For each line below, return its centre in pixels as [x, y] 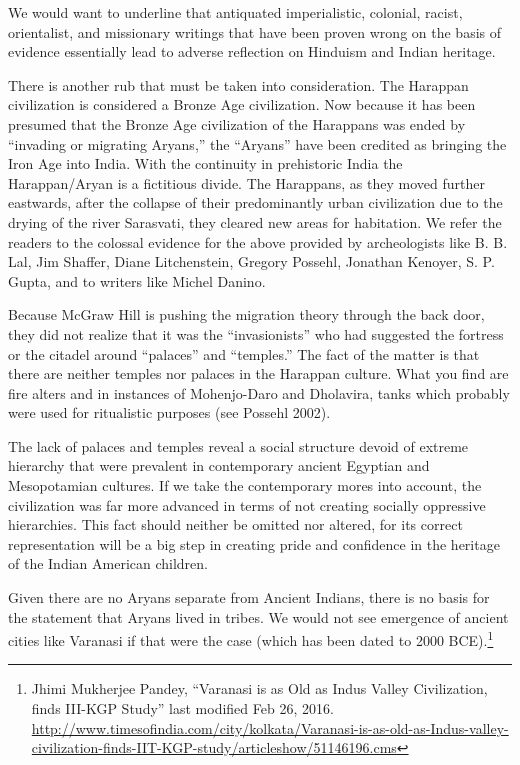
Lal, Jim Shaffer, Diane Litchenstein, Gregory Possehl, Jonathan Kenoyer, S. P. [251, 261]
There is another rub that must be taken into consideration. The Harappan [238, 84]
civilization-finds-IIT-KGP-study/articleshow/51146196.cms [214, 747]
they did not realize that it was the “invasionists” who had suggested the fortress [256, 333]
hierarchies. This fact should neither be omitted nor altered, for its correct [235, 524]
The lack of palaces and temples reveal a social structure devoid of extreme [238, 445]
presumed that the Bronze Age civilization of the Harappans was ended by [237, 123]
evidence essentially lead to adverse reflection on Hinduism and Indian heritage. [252, 51]
